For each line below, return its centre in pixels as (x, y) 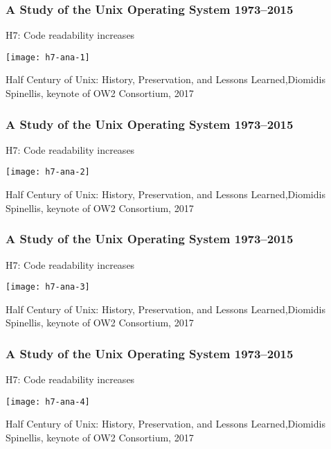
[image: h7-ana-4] (48, 402)
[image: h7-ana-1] (48, 57)
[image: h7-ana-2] (48, 172)
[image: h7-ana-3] (48, 287)
